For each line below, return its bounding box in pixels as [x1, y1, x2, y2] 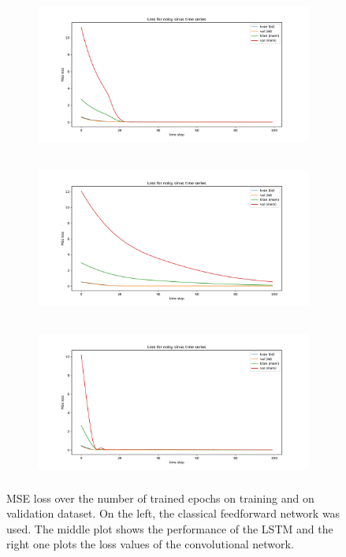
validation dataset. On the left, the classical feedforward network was [6, 505, 340, 522]
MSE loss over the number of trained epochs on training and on [6, 489, 314, 506]
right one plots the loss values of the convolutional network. [6, 536, 294, 552]
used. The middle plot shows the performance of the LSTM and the [6, 520, 333, 537]
